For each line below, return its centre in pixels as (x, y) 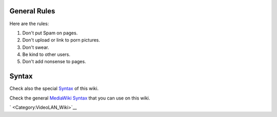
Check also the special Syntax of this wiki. (54, 89)
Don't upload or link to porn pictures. (61, 40)
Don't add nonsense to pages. (54, 62)
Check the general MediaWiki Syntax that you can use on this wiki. (80, 98)
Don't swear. (36, 47)
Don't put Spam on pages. (50, 33)
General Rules (32, 11)
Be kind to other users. (46, 54)
